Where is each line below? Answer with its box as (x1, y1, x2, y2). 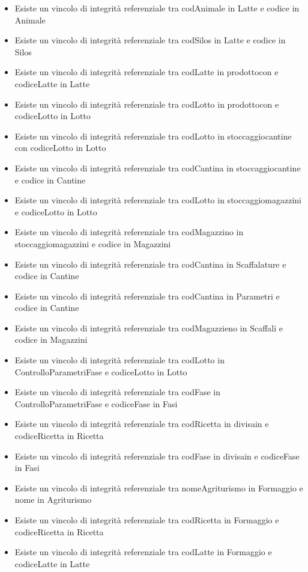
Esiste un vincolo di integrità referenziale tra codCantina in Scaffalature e (14, 257, 286, 270)
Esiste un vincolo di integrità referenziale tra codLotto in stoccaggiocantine (14, 129, 292, 142)
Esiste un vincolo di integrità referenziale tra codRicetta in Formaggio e (14, 514, 279, 526)
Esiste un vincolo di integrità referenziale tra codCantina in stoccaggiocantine (14, 161, 301, 174)
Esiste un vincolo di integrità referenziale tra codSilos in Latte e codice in (14, 34, 286, 46)
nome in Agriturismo (14, 493, 92, 506)
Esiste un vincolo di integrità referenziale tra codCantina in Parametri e (14, 289, 280, 302)
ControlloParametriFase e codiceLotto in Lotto (14, 365, 187, 378)
